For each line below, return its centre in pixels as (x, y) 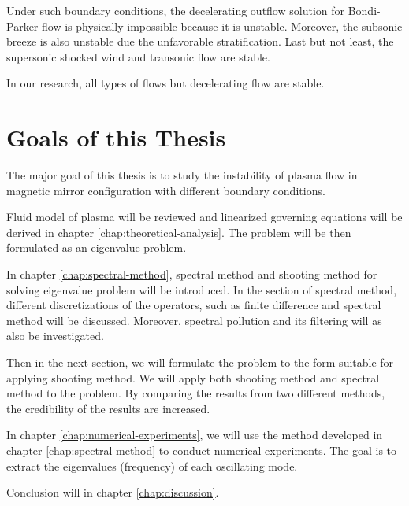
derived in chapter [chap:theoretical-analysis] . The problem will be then (179, 232)
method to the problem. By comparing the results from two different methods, (196, 393)
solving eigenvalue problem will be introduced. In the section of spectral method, (202, 289)
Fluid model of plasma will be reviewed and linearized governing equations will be (204, 217)
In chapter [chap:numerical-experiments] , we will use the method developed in (195, 435)
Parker (22, 26)
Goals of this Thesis (116, 137)
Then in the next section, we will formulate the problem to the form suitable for (200, 362)
